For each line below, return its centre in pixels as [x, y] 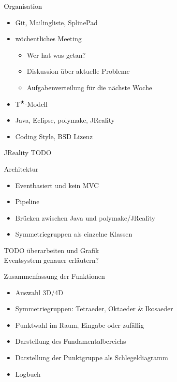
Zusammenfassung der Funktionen [54, 276]
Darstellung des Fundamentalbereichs [71, 341]
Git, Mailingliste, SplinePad [56, 22]
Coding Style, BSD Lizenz [54, 136]
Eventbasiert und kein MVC [57, 185]
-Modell [36, 103]
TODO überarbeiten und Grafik [52, 250]
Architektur [21, 168]
